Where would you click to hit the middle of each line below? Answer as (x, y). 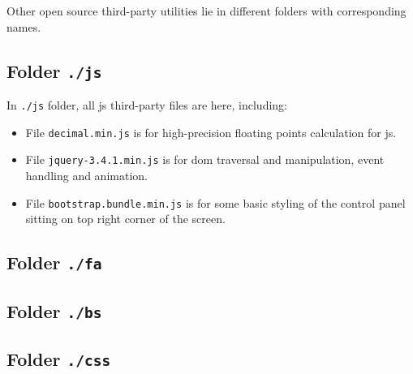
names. (24, 26)
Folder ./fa (54, 262)
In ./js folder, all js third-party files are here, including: (147, 104)
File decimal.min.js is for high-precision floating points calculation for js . (211, 132)
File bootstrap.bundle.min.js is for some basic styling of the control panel (215, 202)
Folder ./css (59, 358)
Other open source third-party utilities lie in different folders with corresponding (206, 11)
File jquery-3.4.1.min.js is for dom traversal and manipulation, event (205, 159)
